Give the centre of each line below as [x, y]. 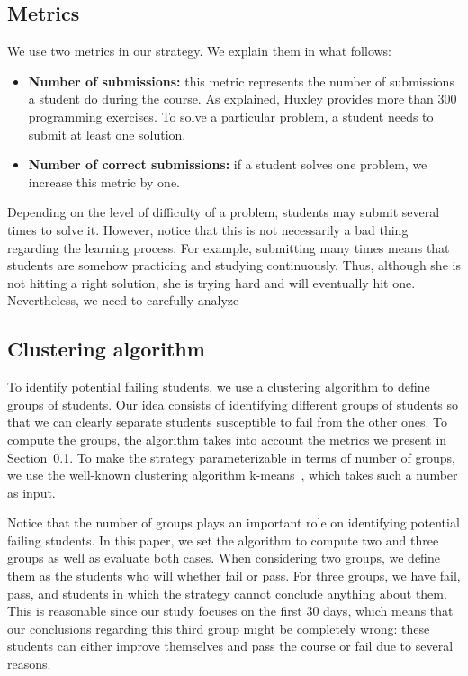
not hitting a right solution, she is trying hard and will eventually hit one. [211, 282]
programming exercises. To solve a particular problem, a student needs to [231, 116]
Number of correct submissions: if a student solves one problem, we [228, 164]
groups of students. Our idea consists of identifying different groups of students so [233, 404]
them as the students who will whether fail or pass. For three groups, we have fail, [234, 576]
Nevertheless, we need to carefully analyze [123, 300]
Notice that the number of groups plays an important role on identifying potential [234, 523]
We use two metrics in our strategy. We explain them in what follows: [200, 51]
